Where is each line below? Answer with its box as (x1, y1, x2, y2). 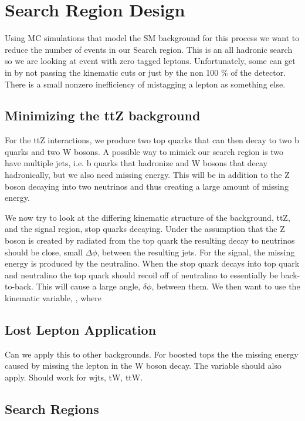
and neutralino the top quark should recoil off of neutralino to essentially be (5, 268, 278, 281)
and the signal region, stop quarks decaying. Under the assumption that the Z (5, 223, 285, 235)
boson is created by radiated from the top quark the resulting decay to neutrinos (5, 234, 295, 247)
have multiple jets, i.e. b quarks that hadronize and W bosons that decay (5, 157, 268, 169)
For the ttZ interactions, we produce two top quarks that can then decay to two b (5, 134, 299, 146)
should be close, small (5, 245, 83, 258)
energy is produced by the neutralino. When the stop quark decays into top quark (5, 257, 300, 270)
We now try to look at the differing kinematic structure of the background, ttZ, (5, 211, 290, 223)
